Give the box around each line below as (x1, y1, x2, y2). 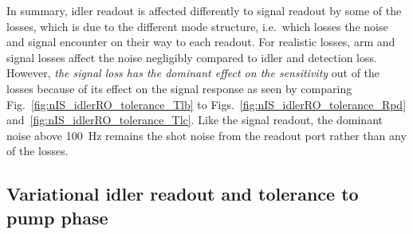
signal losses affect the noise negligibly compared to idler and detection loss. (6, 49, 377, 65)
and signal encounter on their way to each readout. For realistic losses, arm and (6, 33, 395, 50)
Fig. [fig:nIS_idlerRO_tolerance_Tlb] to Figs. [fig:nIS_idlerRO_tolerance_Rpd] (6, 96, 407, 112)
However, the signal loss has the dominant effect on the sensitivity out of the (6, 64, 380, 81)
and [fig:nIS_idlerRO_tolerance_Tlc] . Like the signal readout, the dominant (6, 111, 383, 128)
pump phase (6, 205, 108, 229)
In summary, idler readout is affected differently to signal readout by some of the (6, 2, 402, 18)
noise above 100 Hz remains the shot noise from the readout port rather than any (6, 127, 407, 143)
